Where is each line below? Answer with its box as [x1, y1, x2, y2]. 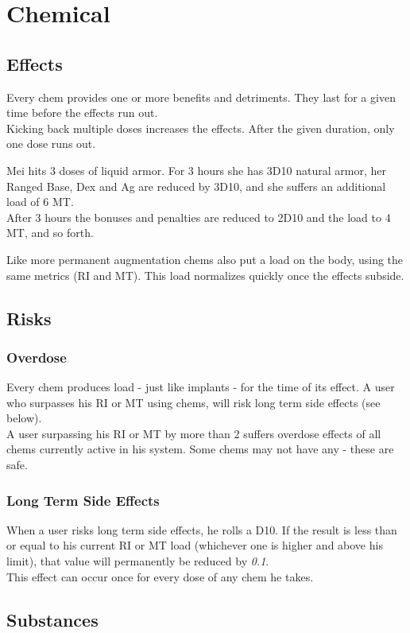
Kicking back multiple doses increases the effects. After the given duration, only [6, 119, 395, 136]
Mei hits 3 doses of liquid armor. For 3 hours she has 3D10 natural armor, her [6, 161, 386, 178]
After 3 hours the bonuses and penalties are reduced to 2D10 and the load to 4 [6, 208, 391, 225]
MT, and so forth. [6, 224, 94, 241]
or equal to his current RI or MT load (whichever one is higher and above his [6, 537, 383, 553]
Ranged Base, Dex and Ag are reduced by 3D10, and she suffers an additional [6, 177, 386, 194]
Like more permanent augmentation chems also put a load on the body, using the [6, 250, 404, 267]
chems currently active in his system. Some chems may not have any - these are [6, 441, 394, 457]
